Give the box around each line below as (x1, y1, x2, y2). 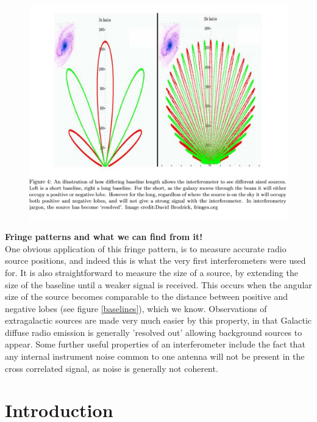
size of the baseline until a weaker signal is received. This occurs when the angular (5, 278, 312, 291)
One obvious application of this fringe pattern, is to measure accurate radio (5, 242, 287, 255)
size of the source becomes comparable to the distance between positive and (5, 290, 288, 303)
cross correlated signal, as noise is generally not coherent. (5, 362, 218, 374)
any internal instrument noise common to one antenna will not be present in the (5, 350, 305, 363)
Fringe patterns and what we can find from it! (5, 230, 203, 243)
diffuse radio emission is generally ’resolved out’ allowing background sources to (5, 326, 302, 338)
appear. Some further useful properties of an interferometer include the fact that (5, 338, 305, 351)
